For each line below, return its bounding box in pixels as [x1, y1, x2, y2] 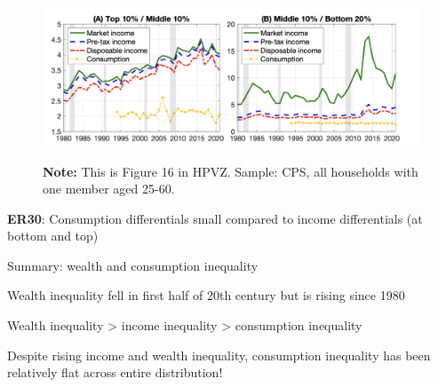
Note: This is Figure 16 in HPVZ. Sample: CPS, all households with [43, 162, 418, 180]
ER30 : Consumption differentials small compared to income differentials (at [7, 209, 423, 227]
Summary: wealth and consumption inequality [7, 256, 259, 274]
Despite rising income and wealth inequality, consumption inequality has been [7, 345, 431, 364]
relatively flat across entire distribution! [7, 363, 223, 382]
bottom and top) [7, 226, 99, 245]
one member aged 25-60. [43, 179, 175, 198]
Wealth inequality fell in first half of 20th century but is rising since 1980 [7, 286, 405, 304]
